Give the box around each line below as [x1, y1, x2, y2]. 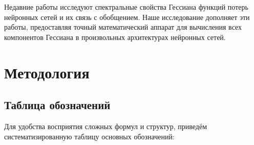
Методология [4, 61, 90, 82]
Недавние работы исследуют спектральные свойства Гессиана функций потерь [4, 2, 248, 12]
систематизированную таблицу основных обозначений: [4, 131, 175, 141]
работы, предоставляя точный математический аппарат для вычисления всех [4, 22, 242, 32]
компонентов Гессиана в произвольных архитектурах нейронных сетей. [4, 31, 226, 42]
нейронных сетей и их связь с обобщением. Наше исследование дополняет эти [4, 11, 250, 22]
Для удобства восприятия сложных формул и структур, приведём [4, 120, 207, 131]
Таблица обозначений [4, 97, 111, 113]
